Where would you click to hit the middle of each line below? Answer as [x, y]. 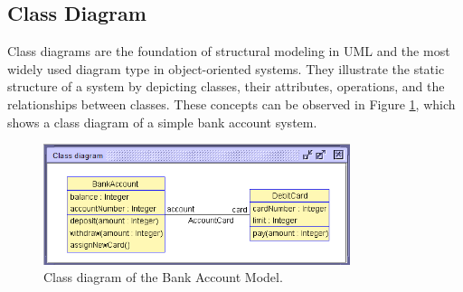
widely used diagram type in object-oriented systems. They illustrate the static [226, 68]
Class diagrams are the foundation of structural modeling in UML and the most [229, 51]
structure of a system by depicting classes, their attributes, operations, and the [226, 86]
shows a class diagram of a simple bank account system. [162, 122]
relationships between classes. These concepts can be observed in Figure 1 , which [231, 104]
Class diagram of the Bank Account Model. [163, 277]
